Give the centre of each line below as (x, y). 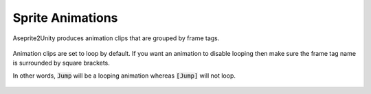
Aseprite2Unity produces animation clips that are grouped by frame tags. (116, 38)
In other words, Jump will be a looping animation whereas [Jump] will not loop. (124, 76)
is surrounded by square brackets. (61, 63)
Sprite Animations (65, 18)
